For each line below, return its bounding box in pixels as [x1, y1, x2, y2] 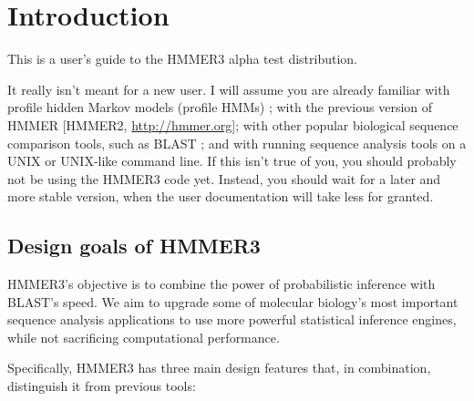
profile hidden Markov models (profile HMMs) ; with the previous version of [7, 98, 433, 117]
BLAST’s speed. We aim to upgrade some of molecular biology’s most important [7, 292, 459, 311]
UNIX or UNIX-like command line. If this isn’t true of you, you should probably [7, 151, 457, 170]
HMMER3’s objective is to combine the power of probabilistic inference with [7, 274, 436, 293]
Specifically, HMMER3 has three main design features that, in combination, [7, 358, 431, 377]
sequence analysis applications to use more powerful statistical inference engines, [7, 310, 457, 329]
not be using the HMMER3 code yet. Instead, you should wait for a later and [7, 169, 441, 188]
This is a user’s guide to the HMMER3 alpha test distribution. [7, 49, 358, 68]
